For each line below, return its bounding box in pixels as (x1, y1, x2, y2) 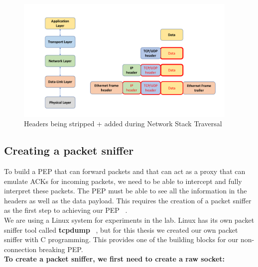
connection (4, 244, 37, 254)
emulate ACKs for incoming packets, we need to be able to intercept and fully (4, 176, 242, 186)
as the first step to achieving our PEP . (4, 205, 128, 215)
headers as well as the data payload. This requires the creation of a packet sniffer (4, 195, 252, 205)
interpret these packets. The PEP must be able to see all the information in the (4, 185, 247, 196)
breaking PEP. (38, 244, 83, 254)
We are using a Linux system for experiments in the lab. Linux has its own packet (4, 214, 255, 225)
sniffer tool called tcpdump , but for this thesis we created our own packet (4, 224, 238, 235)
